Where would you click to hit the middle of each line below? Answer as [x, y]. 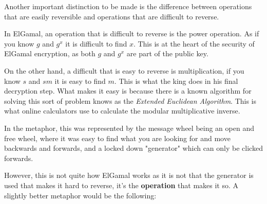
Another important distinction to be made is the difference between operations [128, 6]
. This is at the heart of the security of [194, 43]
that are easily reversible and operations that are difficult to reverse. [112, 16]
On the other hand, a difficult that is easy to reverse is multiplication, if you [124, 70]
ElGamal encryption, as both [50, 53]
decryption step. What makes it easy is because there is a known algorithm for [128, 91]
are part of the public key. [167, 53]
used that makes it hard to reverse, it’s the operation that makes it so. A [121, 185]
